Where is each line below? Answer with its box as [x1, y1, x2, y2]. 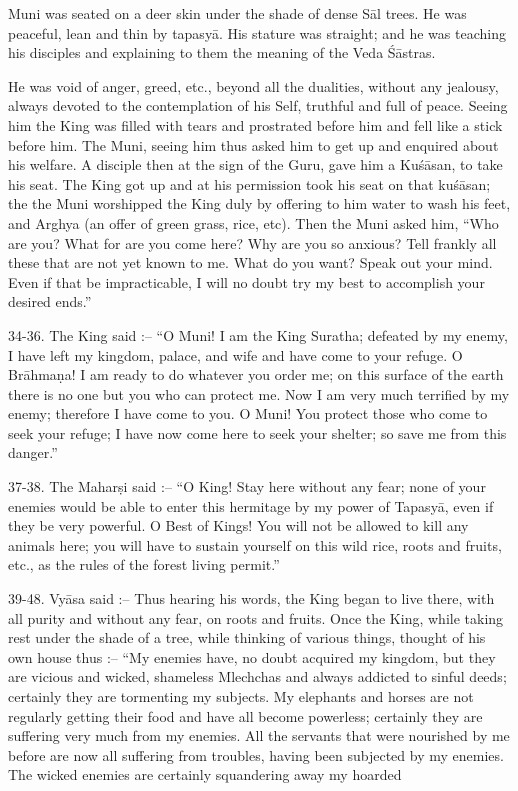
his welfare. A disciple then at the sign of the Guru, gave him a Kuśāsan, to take [8, 154, 503, 175]
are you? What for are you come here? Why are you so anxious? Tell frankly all [8, 232, 497, 253]
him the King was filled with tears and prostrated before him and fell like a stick [8, 114, 503, 135]
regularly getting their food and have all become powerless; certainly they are [8, 705, 483, 726]
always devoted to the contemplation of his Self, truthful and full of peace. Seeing [8, 95, 508, 116]
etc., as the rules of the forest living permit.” [8, 554, 280, 575]
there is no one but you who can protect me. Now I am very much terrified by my [8, 383, 510, 404]
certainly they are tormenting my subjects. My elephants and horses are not [8, 686, 474, 706]
